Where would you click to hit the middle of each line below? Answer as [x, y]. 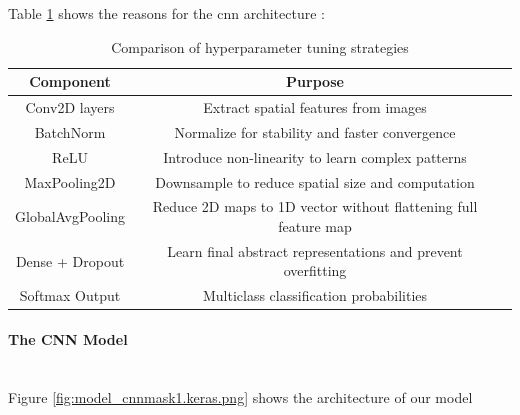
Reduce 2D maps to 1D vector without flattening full [315, 206]
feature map [315, 226]
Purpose [315, 81]
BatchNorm [70, 131]
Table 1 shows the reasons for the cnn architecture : [166, 13]
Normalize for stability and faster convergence [315, 131]
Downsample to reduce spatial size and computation [315, 181]
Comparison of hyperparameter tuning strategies [260, 46]
